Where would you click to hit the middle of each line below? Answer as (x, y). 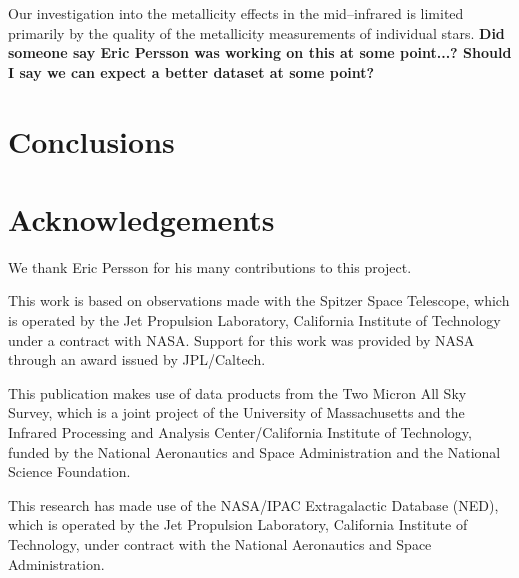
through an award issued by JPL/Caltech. (137, 359)
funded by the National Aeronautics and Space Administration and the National (254, 451)
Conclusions (91, 140)
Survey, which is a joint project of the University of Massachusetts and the (236, 412)
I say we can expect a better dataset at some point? (191, 71)
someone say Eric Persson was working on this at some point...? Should (260, 52)
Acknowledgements (141, 218)
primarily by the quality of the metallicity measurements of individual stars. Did (256, 32)
